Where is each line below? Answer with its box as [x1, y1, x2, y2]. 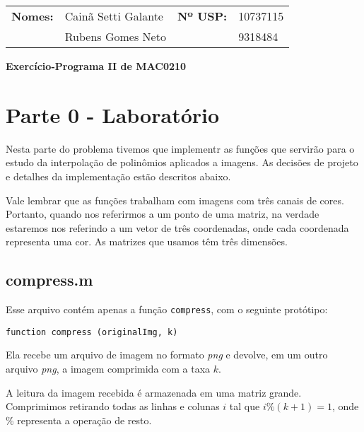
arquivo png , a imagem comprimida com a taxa [6, 361, 211, 375]
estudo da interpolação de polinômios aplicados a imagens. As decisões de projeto [6, 155, 358, 170]
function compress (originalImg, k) [6, 327, 178, 337]
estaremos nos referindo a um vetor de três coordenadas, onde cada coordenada [6, 220, 349, 235]
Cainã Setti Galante [64, 8, 163, 24]
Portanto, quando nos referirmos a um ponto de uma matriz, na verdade [6, 206, 319, 221]
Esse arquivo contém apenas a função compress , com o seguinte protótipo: [6, 302, 328, 317]
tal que [229, 399, 260, 414]
